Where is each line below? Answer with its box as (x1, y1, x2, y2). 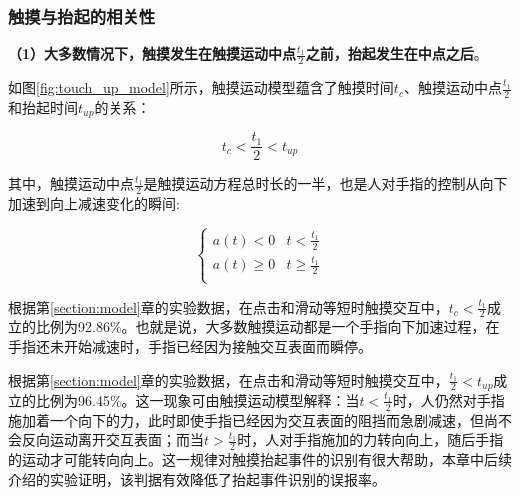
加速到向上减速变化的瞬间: (8, 193, 180, 214)
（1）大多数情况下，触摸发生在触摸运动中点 (8, 43, 297, 64)
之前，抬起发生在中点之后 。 (305, 43, 488, 64)
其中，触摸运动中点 (8, 173, 134, 194)
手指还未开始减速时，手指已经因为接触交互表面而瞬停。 (8, 335, 372, 356)
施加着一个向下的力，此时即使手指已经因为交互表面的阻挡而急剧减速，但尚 (8, 409, 498, 430)
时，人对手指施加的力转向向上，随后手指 (237, 429, 504, 450)
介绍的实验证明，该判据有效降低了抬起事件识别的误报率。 (8, 468, 386, 489)
